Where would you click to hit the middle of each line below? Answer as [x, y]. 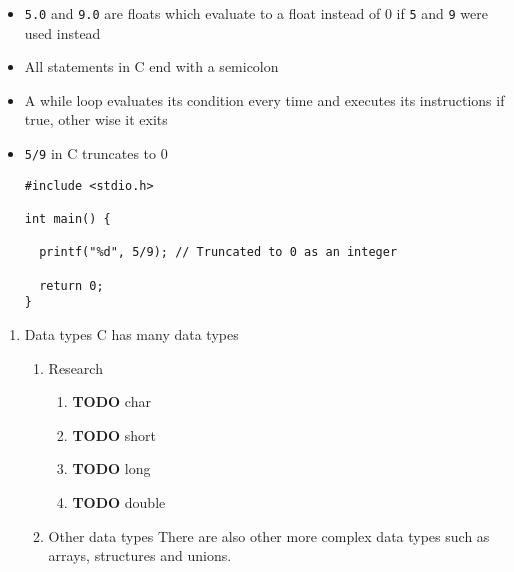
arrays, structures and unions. [140, 555]
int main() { [67, 219]
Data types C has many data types [131, 333]
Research [75, 367]
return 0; [71, 285]
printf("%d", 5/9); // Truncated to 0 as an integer [218, 252]
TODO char [111, 401]
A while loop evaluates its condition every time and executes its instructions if [264, 99]
